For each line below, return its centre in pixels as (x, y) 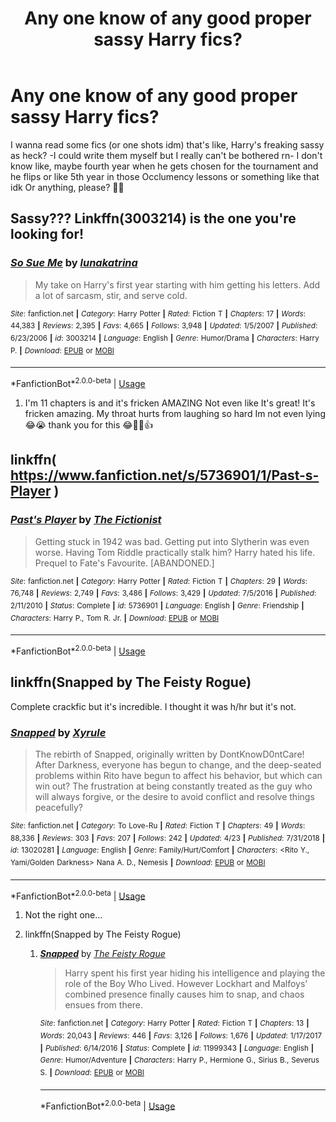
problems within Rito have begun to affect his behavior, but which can (178, 775)
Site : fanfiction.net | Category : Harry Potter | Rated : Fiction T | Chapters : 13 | (174, 1023)
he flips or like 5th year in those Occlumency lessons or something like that (165, 176)
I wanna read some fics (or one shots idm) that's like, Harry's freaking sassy (167, 144)
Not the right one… (63, 915)
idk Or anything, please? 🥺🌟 (67, 187)
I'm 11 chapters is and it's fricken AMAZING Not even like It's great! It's (170, 403)
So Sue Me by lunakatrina (74, 263)
